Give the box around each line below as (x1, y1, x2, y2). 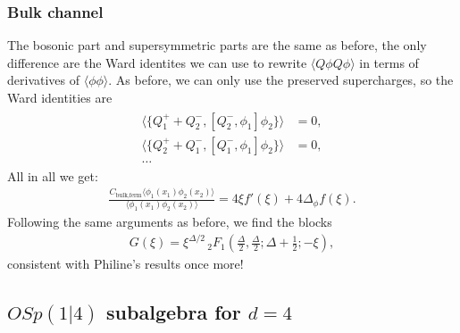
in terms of (359, 53, 419, 71)
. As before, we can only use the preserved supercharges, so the (108, 71, 454, 89)
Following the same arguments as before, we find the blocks (7, 212, 332, 231)
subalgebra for (106, 298, 241, 326)
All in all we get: (7, 166, 98, 185)
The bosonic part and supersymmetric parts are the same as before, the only (7, 36, 427, 54)
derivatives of (7, 71, 80, 89)
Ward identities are (7, 88, 113, 106)
